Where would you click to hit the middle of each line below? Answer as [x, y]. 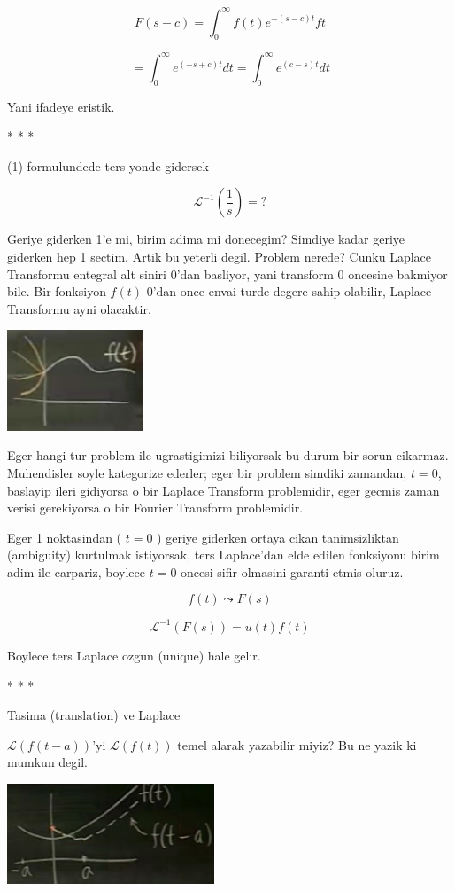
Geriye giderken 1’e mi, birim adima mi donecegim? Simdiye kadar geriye [206, 239]
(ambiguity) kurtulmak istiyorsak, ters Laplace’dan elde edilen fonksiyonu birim [224, 555]
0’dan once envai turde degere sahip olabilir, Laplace [289, 291]
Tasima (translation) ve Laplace [94, 715]
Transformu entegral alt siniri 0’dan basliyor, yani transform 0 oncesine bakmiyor [227, 274]
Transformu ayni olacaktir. [79, 308]
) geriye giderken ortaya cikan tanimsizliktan [278, 537]
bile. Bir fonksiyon [57, 291]
